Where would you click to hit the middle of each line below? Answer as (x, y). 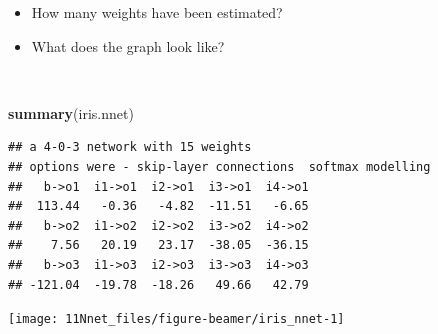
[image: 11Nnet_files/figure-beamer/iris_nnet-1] (176, 319)
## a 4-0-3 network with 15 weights (130, 147)
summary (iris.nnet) (71, 112)
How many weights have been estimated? (157, 12)
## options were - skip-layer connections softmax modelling (219, 166)
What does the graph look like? (128, 45)
